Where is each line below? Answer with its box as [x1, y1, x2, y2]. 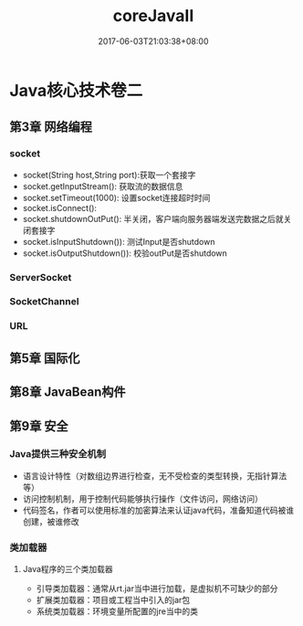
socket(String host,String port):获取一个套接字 [22, 169, 196, 180]
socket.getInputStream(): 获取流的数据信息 [22, 180, 183, 192]
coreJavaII [112, 5, 194, 27]
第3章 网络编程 [9, 120, 93, 135]
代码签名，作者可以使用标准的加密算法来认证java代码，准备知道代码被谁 [22, 504, 295, 515]
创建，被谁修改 [22, 515, 79, 526]
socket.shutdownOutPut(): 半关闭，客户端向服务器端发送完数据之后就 [22, 213, 285, 224]
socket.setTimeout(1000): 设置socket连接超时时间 [22, 192, 211, 203]
